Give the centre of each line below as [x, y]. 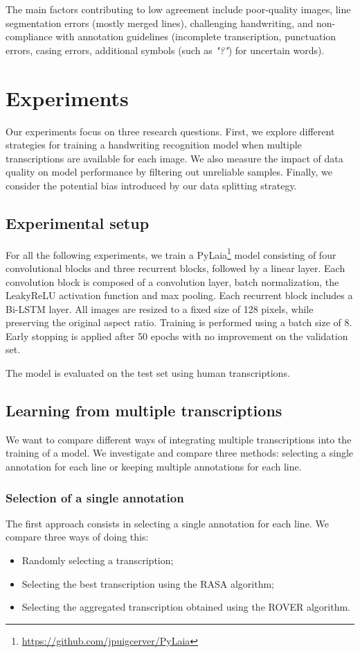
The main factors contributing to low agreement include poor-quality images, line [178, 9]
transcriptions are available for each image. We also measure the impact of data [174, 158]
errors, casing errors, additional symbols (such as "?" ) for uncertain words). [165, 50]
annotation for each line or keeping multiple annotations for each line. [154, 467]
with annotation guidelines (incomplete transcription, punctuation [196, 36]
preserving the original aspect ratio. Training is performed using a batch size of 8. [179, 322]
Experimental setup [78, 222]
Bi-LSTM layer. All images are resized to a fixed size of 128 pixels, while [160, 308]
